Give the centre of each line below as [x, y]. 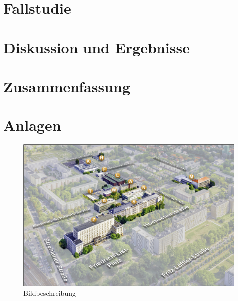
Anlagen [32, 125]
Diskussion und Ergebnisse [97, 47]
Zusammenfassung [67, 86]
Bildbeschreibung [49, 293]
